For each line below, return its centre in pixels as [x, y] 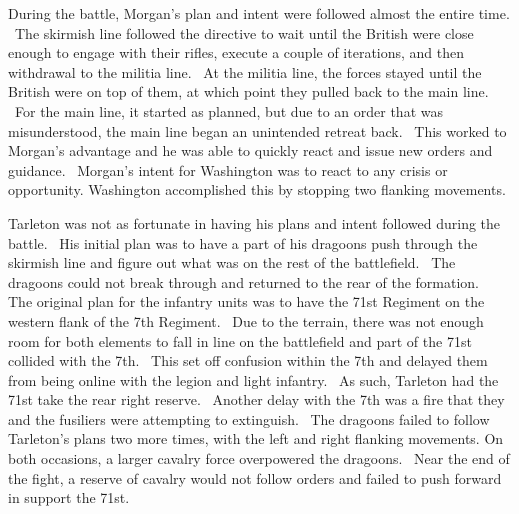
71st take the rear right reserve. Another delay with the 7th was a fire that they [256, 399]
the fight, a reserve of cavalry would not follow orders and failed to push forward [255, 477]
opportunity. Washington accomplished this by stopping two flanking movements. [257, 189]
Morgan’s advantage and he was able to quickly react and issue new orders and [250, 150]
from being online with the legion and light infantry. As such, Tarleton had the [253, 379]
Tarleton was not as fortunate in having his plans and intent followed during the [254, 222]
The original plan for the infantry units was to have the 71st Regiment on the [246, 301]
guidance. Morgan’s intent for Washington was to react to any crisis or [228, 169]
